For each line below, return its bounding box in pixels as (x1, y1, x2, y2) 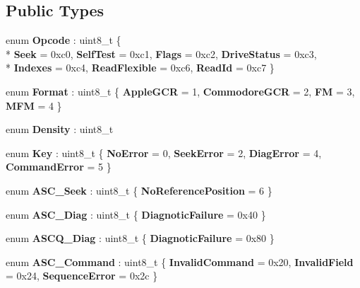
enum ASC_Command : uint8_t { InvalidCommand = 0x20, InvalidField (6, 254, 354, 269)
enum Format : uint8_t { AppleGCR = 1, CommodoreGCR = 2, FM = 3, (6, 83, 355, 98)
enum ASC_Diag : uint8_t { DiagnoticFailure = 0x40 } (6, 207, 266, 221)
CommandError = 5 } (6, 159, 112, 174)
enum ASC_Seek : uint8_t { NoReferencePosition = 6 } (6, 183, 272, 197)
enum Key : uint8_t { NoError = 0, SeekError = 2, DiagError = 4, (6, 145, 322, 160)
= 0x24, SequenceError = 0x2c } (6, 268, 158, 283)
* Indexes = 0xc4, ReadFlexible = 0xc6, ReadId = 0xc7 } (6, 60, 275, 75)
